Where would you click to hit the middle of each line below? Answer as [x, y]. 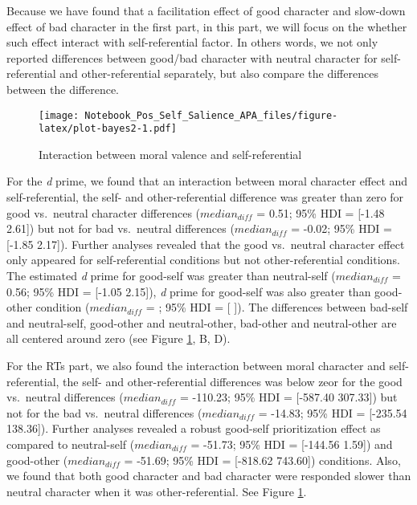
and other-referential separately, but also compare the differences [219, 73]
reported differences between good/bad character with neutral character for [192, 57]
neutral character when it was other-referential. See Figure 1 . [157, 491]
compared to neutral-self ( [71, 444]
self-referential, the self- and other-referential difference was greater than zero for [205, 197]
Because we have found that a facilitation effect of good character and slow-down [206, 10]
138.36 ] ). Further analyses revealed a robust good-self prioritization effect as [194, 428]
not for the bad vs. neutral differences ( [104, 412]
